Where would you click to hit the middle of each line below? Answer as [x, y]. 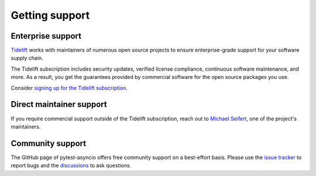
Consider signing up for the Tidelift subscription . [69, 88]
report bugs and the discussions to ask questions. [71, 165]
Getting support [50, 15]
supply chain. [27, 58]
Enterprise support [46, 36]
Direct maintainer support [59, 104]
